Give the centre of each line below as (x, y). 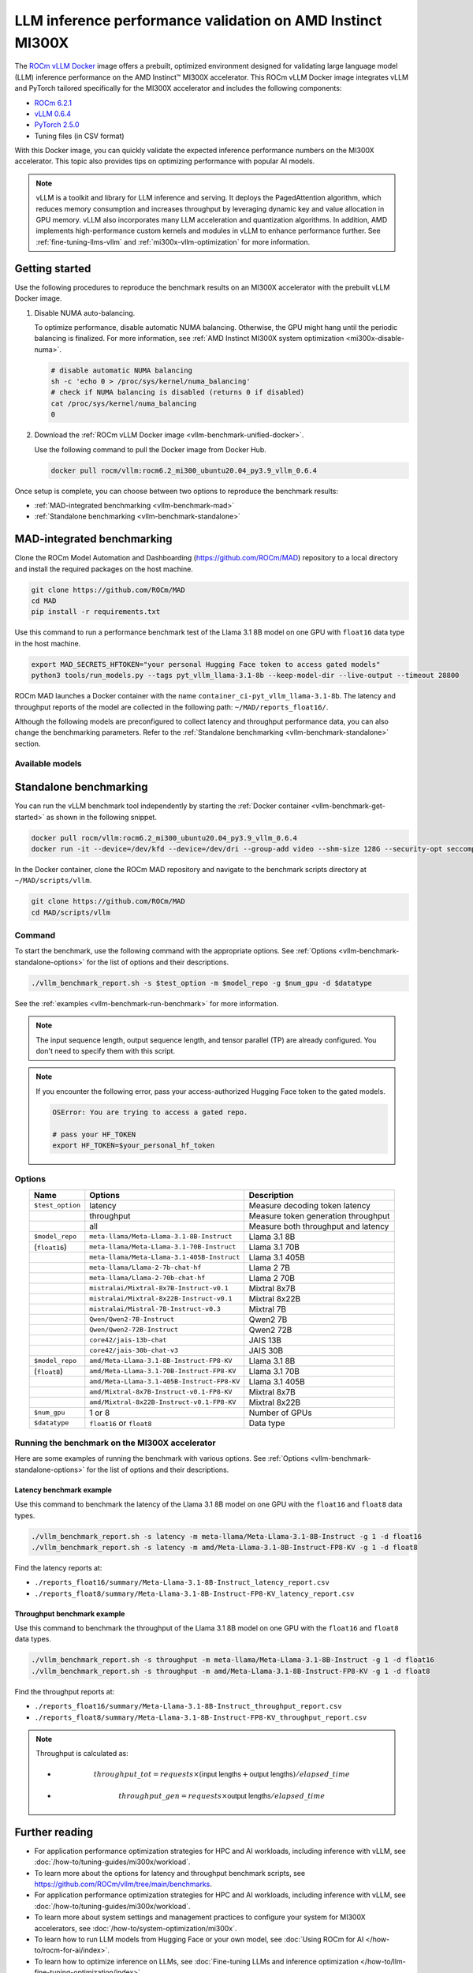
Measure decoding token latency (309, 1205)
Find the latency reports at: (58, 1567)
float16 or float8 (121, 1423)
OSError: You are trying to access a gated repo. (150, 1112)
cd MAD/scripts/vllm (71, 912)
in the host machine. (48, 643)
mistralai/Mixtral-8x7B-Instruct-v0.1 (159, 1288)
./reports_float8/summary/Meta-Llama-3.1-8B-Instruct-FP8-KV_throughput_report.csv (201, 1717)
